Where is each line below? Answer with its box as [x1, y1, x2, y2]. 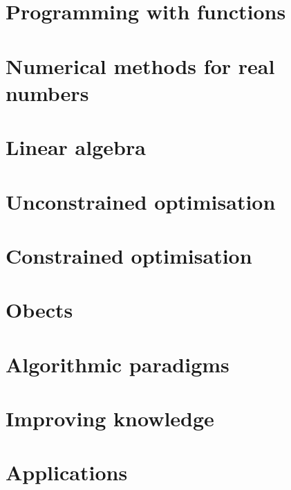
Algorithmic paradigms [6, 350, 229, 378]
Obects [6, 296, 73, 324]
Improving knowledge [6, 404, 214, 432]
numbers [6, 78, 89, 107]
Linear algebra [6, 133, 146, 161]
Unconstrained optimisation [6, 187, 276, 215]
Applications [6, 458, 128, 487]
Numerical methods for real [6, 51, 275, 80]
